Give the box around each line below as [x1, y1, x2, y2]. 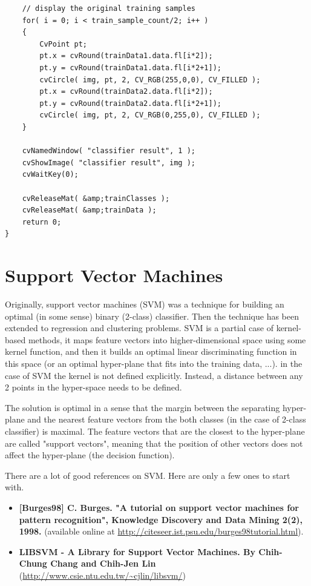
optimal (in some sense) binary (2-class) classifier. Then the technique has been [5, 309, 299, 322]
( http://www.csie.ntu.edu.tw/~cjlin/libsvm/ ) [19, 568, 186, 581]
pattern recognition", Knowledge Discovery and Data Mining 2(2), [19, 513, 303, 525]
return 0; [22, 217, 62, 226]
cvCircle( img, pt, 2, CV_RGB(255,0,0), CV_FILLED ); [39, 75, 261, 84]
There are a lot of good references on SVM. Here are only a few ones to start [5, 469, 290, 481]
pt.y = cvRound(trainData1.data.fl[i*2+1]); [39, 63, 221, 72]
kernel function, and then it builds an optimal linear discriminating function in [5, 345, 297, 358]
